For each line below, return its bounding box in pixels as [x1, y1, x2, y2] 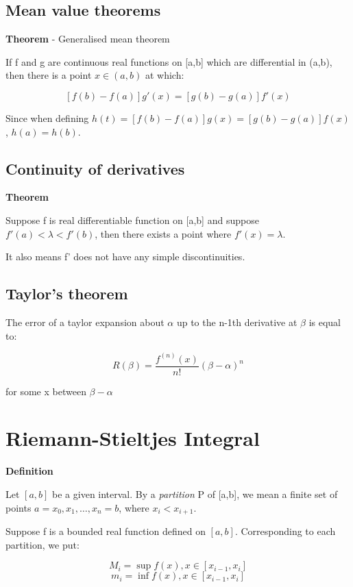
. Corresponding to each [234, 524, 336, 538]
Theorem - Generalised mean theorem [5, 32, 170, 46]
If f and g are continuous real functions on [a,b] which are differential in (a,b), [5, 54, 332, 68]
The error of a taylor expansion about [5, 314, 165, 329]
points [5, 500, 32, 514]
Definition [5, 464, 53, 478]
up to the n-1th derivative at [176, 314, 297, 329]
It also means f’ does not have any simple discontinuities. [5, 249, 245, 264]
